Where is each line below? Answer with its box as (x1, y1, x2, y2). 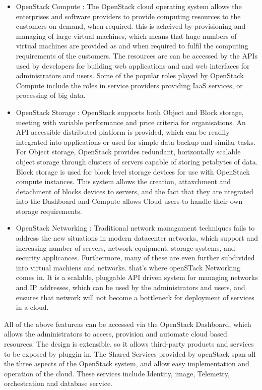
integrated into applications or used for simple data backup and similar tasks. (16, 136, 255, 147)
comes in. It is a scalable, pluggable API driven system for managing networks (16, 272, 258, 283)
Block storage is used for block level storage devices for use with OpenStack (16, 166, 250, 177)
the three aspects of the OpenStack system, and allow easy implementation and (4, 358, 249, 369)
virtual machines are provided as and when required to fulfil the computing (16, 40, 248, 51)
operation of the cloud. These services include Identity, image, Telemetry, (4, 368, 230, 378)
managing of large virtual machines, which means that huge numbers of (16, 30, 237, 41)
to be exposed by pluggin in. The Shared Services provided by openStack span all (4, 348, 256, 359)
